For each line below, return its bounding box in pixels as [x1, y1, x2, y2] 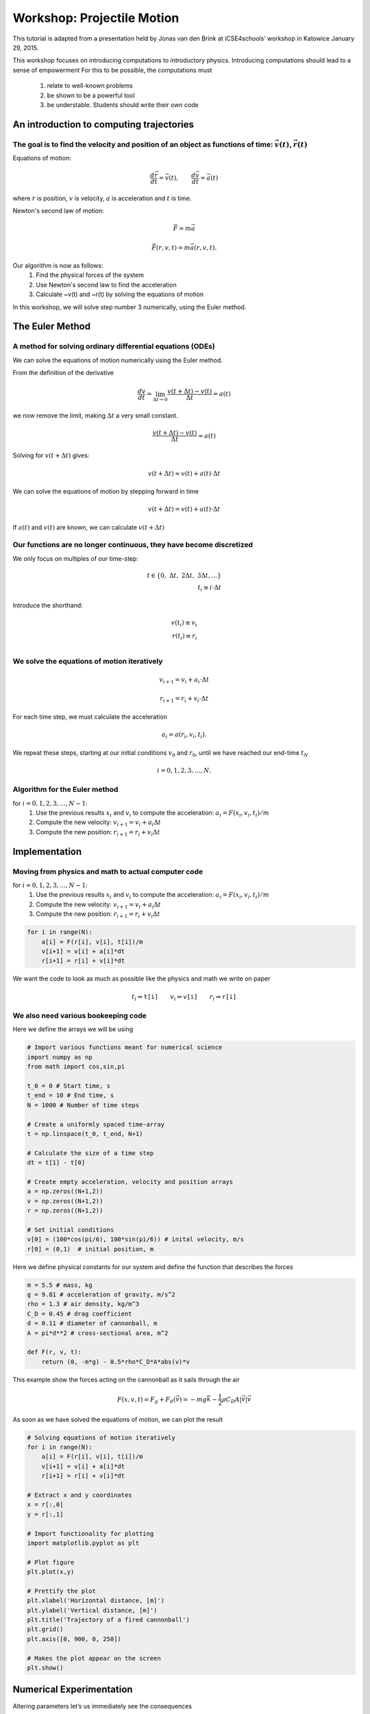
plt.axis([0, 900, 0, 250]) [27, 1635, 121, 1643]
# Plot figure [27, 1558, 75, 1566]
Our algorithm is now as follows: [12, 261, 103, 270]
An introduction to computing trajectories [12, 119, 195, 130]
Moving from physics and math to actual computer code [12, 867, 203, 876]
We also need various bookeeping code [12, 1011, 147, 1021]
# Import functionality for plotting [27, 1530, 154, 1537]
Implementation [12, 845, 82, 857]
